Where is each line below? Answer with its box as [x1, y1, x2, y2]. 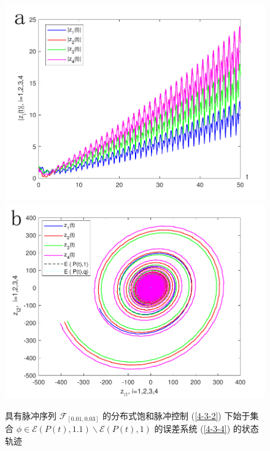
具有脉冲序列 [5, 409, 56, 422]
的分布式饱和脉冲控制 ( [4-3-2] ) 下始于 [102, 409, 250, 422]
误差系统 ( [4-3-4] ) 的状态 [163, 422, 259, 435]
